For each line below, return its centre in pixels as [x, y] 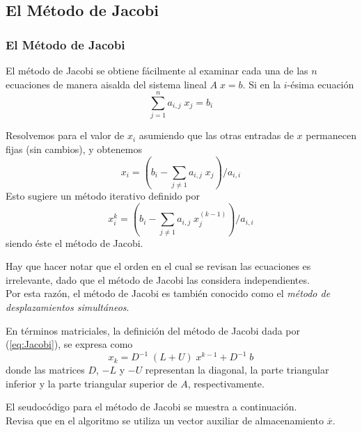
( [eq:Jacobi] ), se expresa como [69, 344]
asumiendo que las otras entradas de [216, 135]
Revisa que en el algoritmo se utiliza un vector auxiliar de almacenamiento [165, 420]
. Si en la [262, 84]
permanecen [331, 135]
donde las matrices [45, 370]
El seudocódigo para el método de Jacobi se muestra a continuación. [151, 407]
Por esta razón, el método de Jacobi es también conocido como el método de [168, 293]
